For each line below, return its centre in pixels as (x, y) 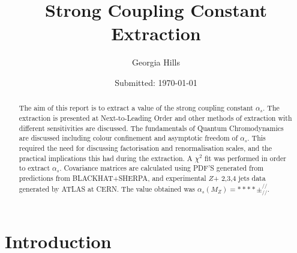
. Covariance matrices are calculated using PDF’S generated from (162, 168)
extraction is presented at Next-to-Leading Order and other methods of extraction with (155, 117)
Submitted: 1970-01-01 (156, 82)
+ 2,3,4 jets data (239, 178)
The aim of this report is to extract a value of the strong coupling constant (136, 108)
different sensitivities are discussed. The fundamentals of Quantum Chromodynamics (151, 128)
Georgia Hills (156, 62)
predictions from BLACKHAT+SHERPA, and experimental (112, 178)
